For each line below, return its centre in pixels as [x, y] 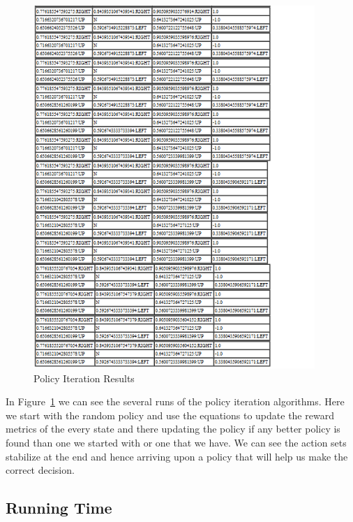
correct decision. [40, 470]
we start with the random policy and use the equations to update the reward [170, 415]
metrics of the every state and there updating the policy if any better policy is [173, 429]
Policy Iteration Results [84, 378]
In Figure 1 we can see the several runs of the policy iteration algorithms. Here [175, 401]
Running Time [59, 508]
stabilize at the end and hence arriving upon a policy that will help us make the [177, 456]
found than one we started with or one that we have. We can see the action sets [176, 442]
